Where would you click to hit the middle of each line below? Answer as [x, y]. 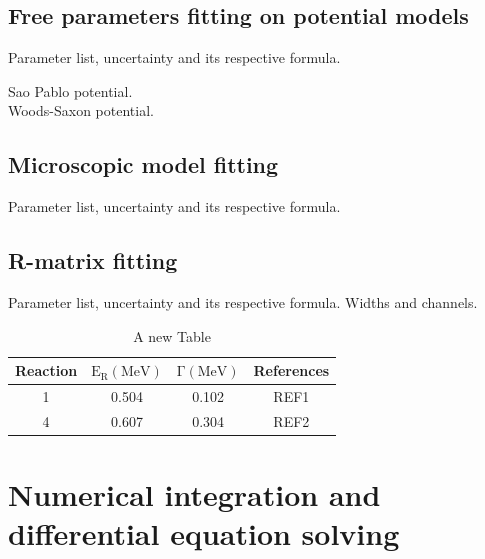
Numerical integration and [194, 494]
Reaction [46, 370]
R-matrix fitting [93, 260]
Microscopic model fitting [143, 164]
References [291, 370]
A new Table [172, 335]
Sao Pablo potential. [70, 90]
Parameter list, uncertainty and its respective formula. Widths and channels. [243, 301]
